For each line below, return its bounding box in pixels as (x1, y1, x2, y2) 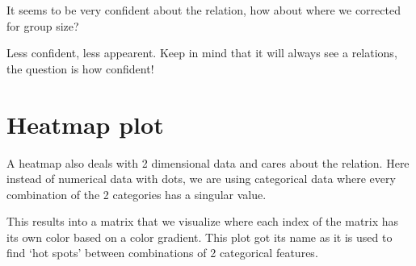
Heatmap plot (6, 107, 164, 140)
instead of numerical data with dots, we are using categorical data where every (6, 170, 396, 187)
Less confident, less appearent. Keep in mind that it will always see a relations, (6, 44, 397, 61)
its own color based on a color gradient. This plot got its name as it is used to (6, 228, 393, 245)
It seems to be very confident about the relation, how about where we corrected (6, 2, 401, 18)
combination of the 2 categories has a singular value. (6, 185, 267, 202)
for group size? (6, 17, 79, 34)
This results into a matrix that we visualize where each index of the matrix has (6, 213, 399, 230)
